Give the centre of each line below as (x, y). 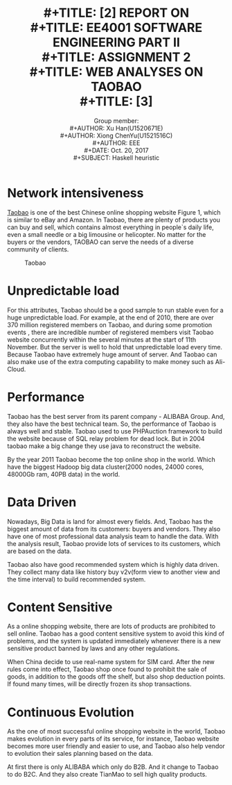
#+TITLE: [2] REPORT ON (116, 13)
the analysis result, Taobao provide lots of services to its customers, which (114, 543)
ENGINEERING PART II (116, 43)
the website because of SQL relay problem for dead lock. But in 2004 (106, 438)
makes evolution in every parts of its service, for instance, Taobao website (113, 739)
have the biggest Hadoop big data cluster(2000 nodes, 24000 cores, (106, 467)
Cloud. (17, 369)
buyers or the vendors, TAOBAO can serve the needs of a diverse (100, 242)
